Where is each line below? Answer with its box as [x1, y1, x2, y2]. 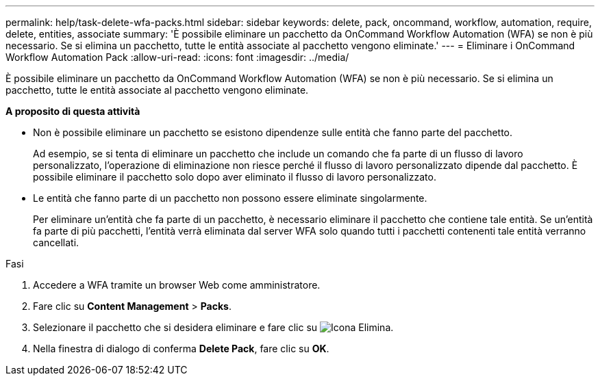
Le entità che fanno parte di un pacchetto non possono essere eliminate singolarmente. [33, 192, 427, 204]
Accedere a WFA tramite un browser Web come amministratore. [33, 279, 321, 291]
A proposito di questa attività [5, 105, 140, 117]
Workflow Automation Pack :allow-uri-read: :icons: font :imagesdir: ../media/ [5, 51, 349, 63]
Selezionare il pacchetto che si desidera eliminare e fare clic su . [33, 321, 394, 333]
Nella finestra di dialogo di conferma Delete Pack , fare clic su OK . [33, 343, 329, 354]
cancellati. [33, 237, 79, 248]
